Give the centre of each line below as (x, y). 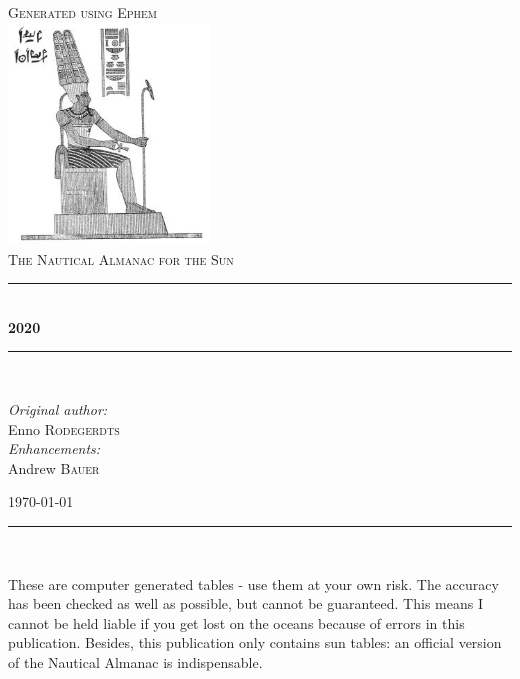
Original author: (58, 408)
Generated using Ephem (82, 12)
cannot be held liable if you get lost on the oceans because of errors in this (236, 622)
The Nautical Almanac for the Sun (121, 258)
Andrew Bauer (54, 467)
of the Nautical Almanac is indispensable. (135, 661)
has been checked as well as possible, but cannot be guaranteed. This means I (245, 603)
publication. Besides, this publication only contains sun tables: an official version (255, 642)
